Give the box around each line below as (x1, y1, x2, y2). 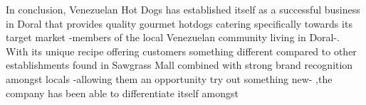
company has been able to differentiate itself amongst (6, 85, 239, 100)
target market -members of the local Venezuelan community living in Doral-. (6, 30, 340, 45)
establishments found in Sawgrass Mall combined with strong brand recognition (6, 57, 353, 72)
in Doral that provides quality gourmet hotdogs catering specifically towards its (6, 16, 352, 31)
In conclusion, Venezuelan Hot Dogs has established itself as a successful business (6, 2, 360, 16)
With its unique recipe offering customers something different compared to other (6, 43, 357, 58)
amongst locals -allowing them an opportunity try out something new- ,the (6, 71, 333, 86)
